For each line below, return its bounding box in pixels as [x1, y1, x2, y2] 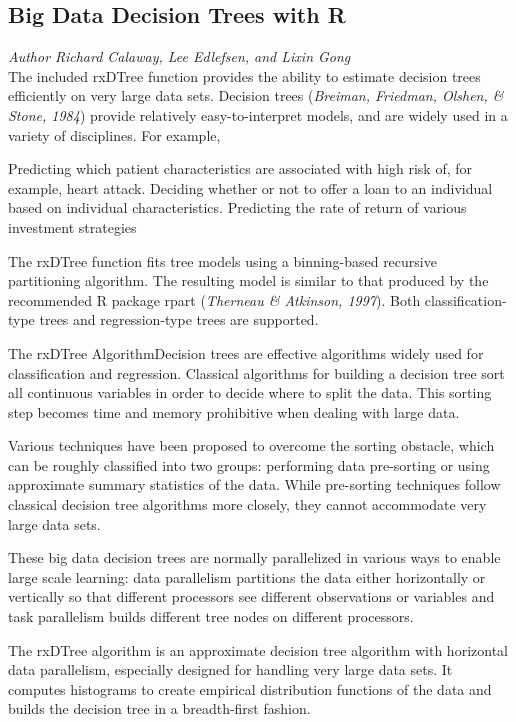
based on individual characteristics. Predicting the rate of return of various [8, 197, 467, 218]
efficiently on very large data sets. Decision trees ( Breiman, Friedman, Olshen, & [8, 85, 504, 106]
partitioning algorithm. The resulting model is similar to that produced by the [8, 270, 489, 291]
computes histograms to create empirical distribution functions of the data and [8, 678, 492, 699]
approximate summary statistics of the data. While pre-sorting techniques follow [8, 474, 501, 495]
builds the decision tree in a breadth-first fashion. [8, 698, 311, 719]
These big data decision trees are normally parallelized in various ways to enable [8, 547, 501, 568]
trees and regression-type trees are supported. [39, 309, 319, 330]
